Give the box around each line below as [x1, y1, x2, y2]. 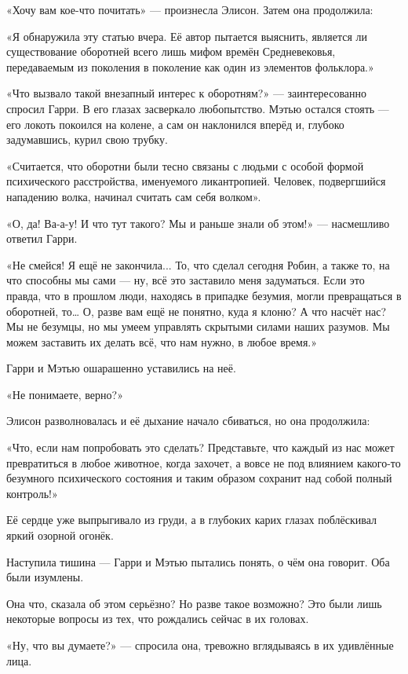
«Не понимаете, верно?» [6, 386, 123, 402]
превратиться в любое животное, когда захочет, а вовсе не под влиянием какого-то [6, 454, 401, 471]
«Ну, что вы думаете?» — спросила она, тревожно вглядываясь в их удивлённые [6, 637, 394, 653]
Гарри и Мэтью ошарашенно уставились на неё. [6, 360, 236, 376]
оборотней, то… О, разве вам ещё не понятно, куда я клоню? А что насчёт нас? [6, 302, 387, 319]
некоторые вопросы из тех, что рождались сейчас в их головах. [6, 610, 309, 627]
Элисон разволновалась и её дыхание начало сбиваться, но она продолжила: [6, 412, 370, 429]
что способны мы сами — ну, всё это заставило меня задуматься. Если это [6, 272, 365, 288]
